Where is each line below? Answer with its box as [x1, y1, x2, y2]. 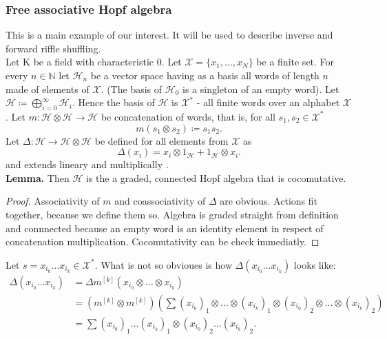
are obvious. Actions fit [220, 194, 317, 208]
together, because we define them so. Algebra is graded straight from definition [6, 207, 339, 221]
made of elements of [6, 81, 90, 96]
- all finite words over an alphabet [196, 95, 340, 110]
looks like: [293, 257, 336, 271]
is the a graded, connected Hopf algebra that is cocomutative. [85, 170, 346, 185]
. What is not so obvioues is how [94, 257, 233, 271]
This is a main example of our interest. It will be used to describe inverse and [6, 28, 333, 42]
